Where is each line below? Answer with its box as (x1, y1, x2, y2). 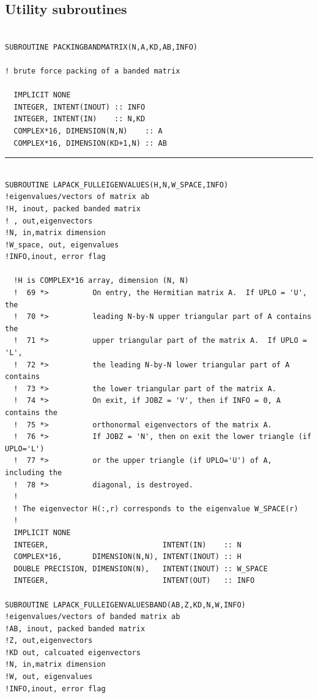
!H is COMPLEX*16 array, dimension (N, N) (13, 276, 189, 285)
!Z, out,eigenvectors (5, 636, 93, 645)
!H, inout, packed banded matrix (5, 204, 141, 213)
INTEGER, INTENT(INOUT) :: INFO (13, 102, 146, 111)
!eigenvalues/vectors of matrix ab (5, 192, 150, 201)
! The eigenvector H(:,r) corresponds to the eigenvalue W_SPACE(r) (13, 504, 298, 513)
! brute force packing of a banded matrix (5, 66, 180, 75)
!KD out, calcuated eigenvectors (5, 648, 141, 657)
